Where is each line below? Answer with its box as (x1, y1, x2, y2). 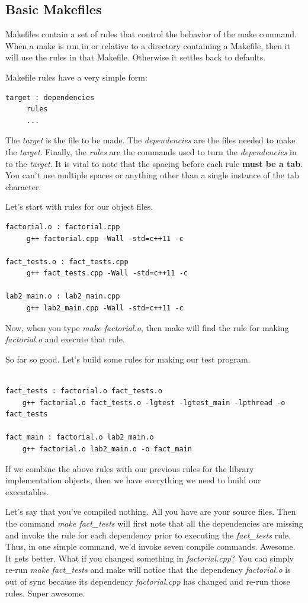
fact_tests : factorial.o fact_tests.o (5, 387, 162, 396)
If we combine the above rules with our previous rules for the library (5, 462, 254, 474)
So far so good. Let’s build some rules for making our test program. (5, 352, 251, 365)
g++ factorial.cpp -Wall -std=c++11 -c (26, 234, 184, 243)
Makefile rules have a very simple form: (5, 70, 147, 83)
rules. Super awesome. (5, 586, 85, 599)
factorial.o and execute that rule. (5, 333, 125, 345)
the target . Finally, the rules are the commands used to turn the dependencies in (5, 145, 297, 158)
